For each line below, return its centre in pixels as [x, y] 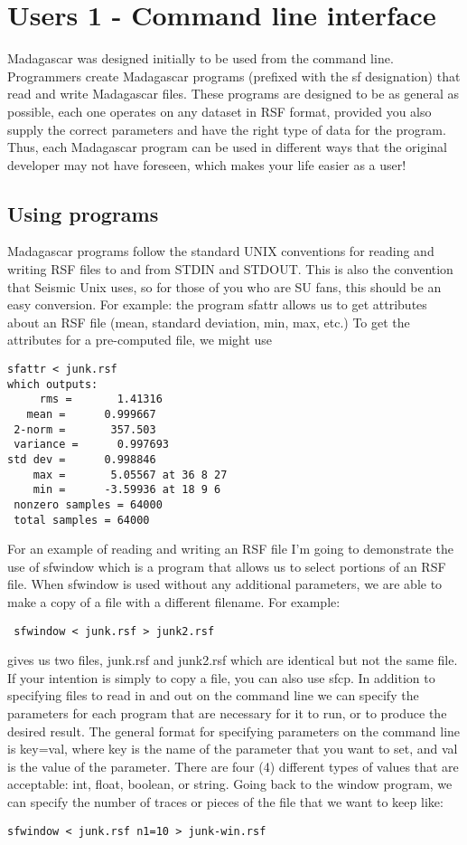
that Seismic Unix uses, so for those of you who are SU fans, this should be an [224, 286]
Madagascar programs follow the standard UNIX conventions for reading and [221, 251]
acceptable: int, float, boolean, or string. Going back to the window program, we [230, 784]
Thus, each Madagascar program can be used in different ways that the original [227, 147]
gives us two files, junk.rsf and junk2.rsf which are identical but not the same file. [233, 660]
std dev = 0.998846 [82, 459]
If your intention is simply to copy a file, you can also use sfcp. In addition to [221, 677]
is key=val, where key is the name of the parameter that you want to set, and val [233, 749]
